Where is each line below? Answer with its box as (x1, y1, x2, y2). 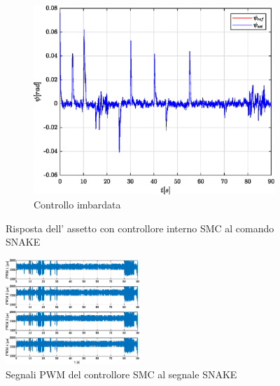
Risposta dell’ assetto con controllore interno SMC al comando (6, 220, 274, 235)
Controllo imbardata (34, 197, 121, 212)
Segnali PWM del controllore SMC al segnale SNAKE (6, 366, 237, 381)
